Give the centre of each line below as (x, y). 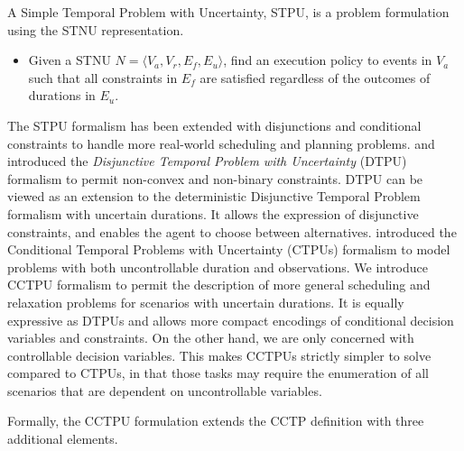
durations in (62, 95)
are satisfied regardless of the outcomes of (315, 77)
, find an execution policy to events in (328, 60)
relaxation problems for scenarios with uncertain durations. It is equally (206, 302)
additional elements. (63, 439)
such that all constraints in (103, 77)
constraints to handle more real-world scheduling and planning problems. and (221, 143)
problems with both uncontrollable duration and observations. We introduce (218, 267)
